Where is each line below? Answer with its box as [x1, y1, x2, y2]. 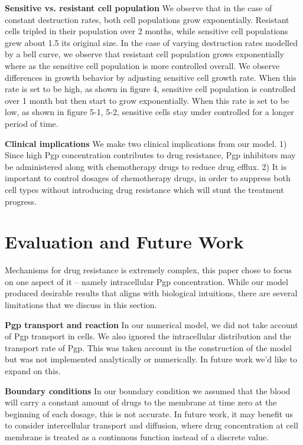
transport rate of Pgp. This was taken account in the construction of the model [5, 341, 292, 354]
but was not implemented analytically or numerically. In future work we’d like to [5, 353, 297, 365]
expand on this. [5, 364, 61, 377]
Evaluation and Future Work [5, 230, 244, 254]
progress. [5, 195, 37, 207]
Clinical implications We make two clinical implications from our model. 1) [5, 137, 287, 149]
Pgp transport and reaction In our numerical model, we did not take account [5, 318, 298, 331]
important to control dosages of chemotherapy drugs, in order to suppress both [5, 172, 291, 184]
